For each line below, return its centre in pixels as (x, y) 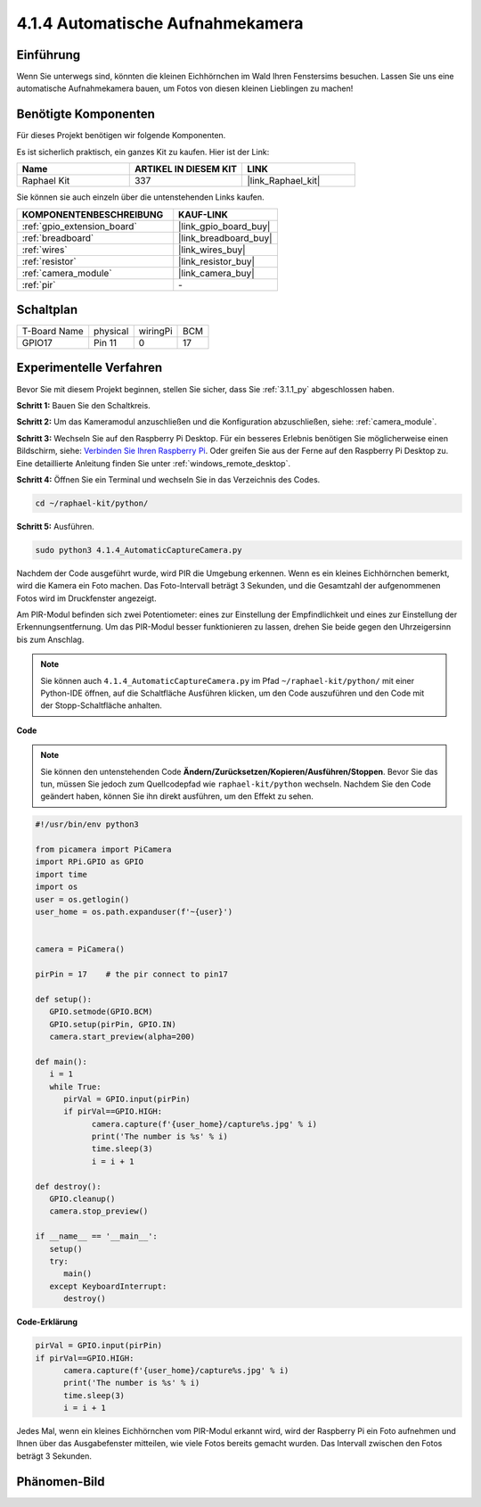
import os (57, 887)
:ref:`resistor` (49, 261)
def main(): (61, 1062)
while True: (75, 1087)
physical (111, 332)
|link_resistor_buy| (217, 261)
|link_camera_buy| (216, 273)
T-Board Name (53, 332)
